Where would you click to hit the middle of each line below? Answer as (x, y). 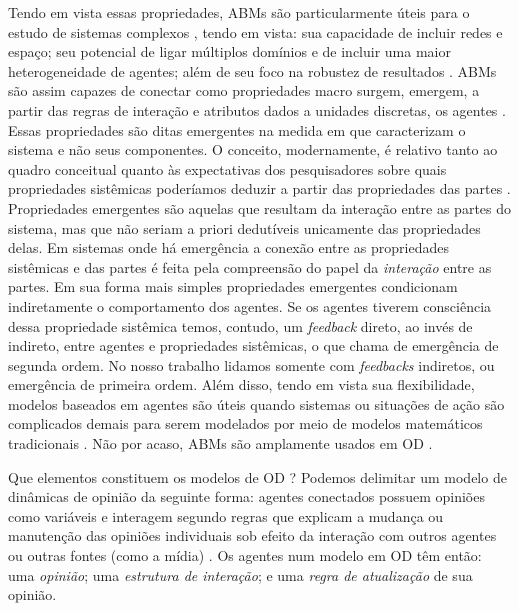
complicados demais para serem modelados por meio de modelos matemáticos (245, 423)
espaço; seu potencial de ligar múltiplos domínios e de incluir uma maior (229, 51)
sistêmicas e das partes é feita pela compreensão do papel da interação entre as (250, 266)
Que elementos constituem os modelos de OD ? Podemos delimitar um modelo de (257, 476)
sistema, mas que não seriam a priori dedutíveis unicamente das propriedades (244, 227)
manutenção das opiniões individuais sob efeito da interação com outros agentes (252, 535)
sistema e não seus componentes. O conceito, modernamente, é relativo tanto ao (253, 149)
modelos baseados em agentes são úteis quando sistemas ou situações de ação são (256, 403)
